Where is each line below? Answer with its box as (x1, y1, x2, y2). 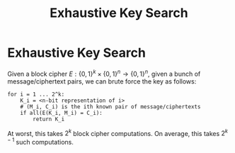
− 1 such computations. (7, 137, 74, 146)
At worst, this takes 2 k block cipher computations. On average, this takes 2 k (7, 127, 229, 137)
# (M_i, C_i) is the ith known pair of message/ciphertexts (20, 103, 201, 110)
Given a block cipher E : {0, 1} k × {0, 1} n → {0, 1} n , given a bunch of (7, 68, 201, 78)
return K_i (33, 115, 65, 123)
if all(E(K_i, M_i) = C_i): (20, 109, 103, 116)
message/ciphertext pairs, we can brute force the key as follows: (7, 76, 197, 86)
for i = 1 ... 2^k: (7, 91, 65, 98)
